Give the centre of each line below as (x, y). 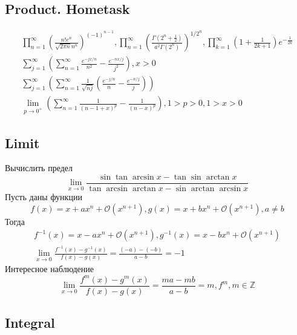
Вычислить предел (39, 168)
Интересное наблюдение (49, 269)
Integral (30, 322)
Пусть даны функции (44, 197)
